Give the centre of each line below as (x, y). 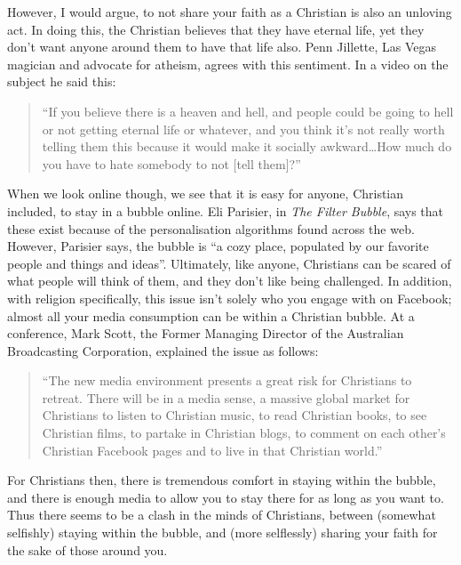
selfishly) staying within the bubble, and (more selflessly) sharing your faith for (223, 533)
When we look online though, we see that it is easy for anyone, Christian (206, 194)
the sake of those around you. (87, 549)
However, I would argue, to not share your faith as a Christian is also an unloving (230, 12)
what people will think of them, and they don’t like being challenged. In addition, (230, 281)
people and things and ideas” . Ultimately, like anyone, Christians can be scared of (229, 263)
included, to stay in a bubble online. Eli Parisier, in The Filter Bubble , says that (226, 210)
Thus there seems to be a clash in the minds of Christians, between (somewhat (222, 515)
